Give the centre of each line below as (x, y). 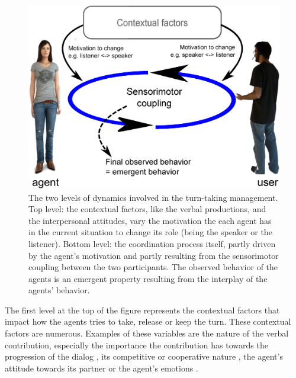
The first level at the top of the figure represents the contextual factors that (142, 310)
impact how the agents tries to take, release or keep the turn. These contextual (148, 321)
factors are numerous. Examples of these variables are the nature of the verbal (147, 333)
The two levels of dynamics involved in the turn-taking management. (153, 197)
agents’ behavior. (59, 290)
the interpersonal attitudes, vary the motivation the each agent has (150, 220)
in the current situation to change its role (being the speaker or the (150, 232)
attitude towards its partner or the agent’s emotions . (102, 368)
